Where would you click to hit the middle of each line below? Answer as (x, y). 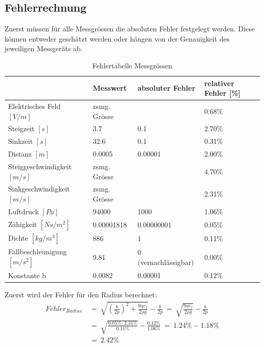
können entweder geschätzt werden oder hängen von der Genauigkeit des (117, 38)
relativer (219, 83)
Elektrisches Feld (34, 106)
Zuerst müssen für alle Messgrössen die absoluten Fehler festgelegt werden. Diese (130, 29)
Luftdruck (24, 211)
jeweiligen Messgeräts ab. (44, 48)
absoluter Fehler (166, 88)
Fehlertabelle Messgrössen (132, 65)
